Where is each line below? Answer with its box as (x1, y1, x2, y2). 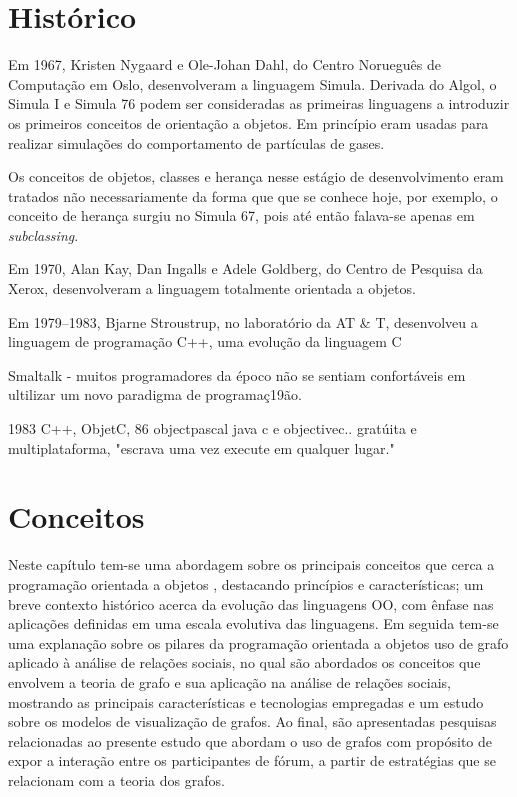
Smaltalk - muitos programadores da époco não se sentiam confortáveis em (8, 364, 466, 385)
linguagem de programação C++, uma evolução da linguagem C (8, 331, 402, 352)
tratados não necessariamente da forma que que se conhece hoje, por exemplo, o (8, 185, 498, 206)
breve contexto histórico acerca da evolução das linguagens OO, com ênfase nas (8, 593, 494, 614)
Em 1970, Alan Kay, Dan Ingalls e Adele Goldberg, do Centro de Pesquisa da (8, 258, 483, 279)
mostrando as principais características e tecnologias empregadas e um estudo (8, 691, 484, 712)
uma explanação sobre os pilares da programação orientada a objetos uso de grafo (8, 632, 509, 653)
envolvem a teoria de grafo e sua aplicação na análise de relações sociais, (8, 671, 451, 692)
